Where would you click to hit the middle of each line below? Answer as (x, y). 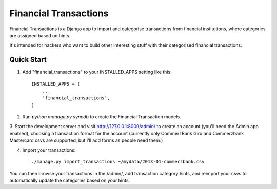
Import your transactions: (49, 150)
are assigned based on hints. (40, 35)
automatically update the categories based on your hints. (70, 180)
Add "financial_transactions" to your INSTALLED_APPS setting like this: (97, 72)
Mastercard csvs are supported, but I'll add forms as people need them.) (86, 140)
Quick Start (28, 60)
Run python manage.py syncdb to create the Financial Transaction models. (102, 117)
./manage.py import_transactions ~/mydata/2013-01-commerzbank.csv (118, 162)
